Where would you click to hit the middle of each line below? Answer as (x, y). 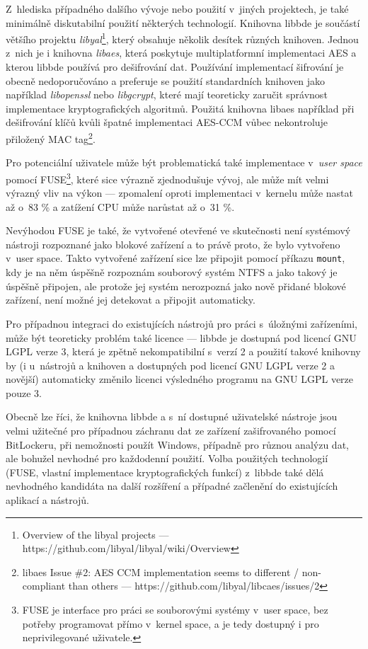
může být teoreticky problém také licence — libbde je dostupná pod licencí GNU (181, 337)
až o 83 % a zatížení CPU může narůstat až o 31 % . (120, 206)
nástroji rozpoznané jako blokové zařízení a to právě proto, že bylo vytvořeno (173, 244)
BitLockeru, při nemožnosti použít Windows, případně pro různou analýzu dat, (177, 444)
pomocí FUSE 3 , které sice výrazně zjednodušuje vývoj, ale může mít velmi (167, 178)
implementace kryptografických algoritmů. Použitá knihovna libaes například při (180, 108)
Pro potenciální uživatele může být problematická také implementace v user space (184, 162)
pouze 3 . (24, 392)
